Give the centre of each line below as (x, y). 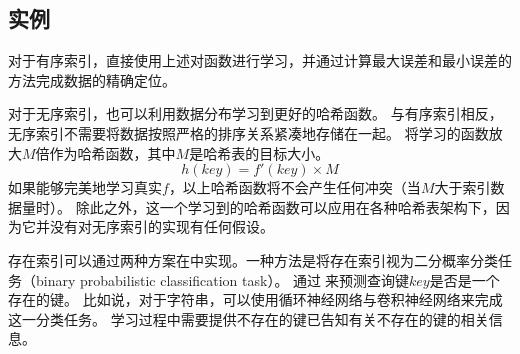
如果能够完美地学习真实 (85, 187)
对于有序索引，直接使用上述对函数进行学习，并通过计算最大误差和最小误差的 (260, 60)
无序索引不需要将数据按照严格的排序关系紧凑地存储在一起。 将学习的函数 (248, 132)
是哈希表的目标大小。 (259, 152)
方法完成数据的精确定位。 (92, 79)
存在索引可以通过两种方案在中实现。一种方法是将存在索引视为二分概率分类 (253, 259)
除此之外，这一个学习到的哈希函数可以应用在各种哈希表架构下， (285, 206)
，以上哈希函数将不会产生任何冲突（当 (294, 187)
